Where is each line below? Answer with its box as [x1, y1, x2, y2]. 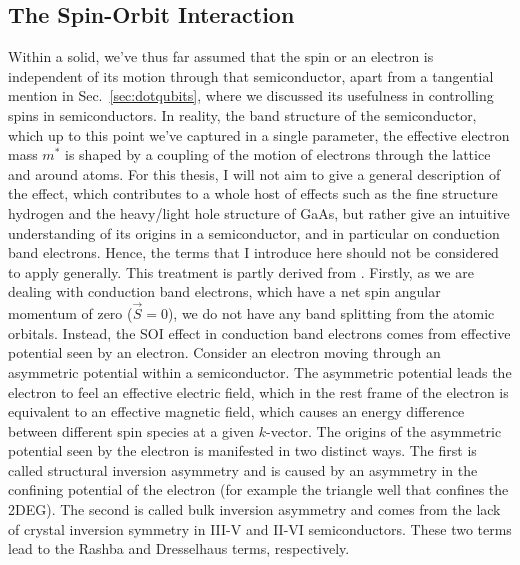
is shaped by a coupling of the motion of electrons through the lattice [65, 144, 491, 165]
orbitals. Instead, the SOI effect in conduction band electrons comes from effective [8, 322, 511, 343]
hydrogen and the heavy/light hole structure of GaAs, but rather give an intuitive [8, 202, 510, 223]
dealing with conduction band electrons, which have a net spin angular [8, 281, 441, 302]
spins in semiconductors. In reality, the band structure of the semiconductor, [8, 104, 477, 125]
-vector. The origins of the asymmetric [265, 420, 502, 441]
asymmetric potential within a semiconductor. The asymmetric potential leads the [8, 361, 512, 382]
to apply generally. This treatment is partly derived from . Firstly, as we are [8, 261, 474, 282]
